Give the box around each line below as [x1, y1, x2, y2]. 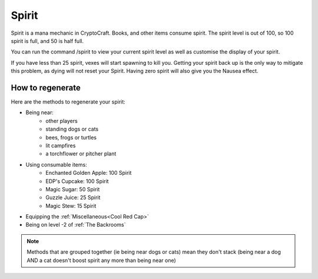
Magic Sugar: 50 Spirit [45, 185, 100, 192]
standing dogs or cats [45, 125, 99, 132]
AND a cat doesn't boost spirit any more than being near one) [26, 257, 176, 264]
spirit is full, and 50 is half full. [11, 37, 84, 44]
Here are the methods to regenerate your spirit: [11, 98, 126, 105]
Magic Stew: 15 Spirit [45, 202, 97, 209]
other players [45, 117, 78, 124]
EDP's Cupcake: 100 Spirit [45, 177, 109, 185]
